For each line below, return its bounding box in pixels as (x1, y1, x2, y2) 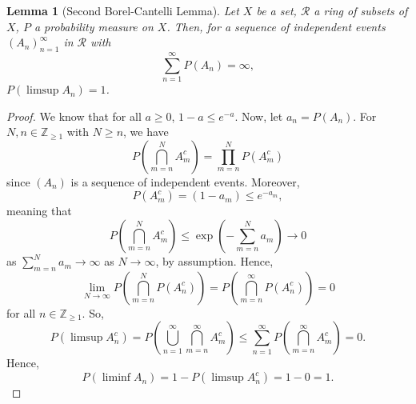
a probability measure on (34, 18, 154, 34)
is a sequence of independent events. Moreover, (70, 173, 300, 190)
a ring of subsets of (314, 2, 408, 18)
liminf (102, 372, 131, 384)
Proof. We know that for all (6, 107, 142, 124)
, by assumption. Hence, (155, 253, 274, 270)
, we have (123, 123, 169, 140)
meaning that (6, 202, 72, 219)
